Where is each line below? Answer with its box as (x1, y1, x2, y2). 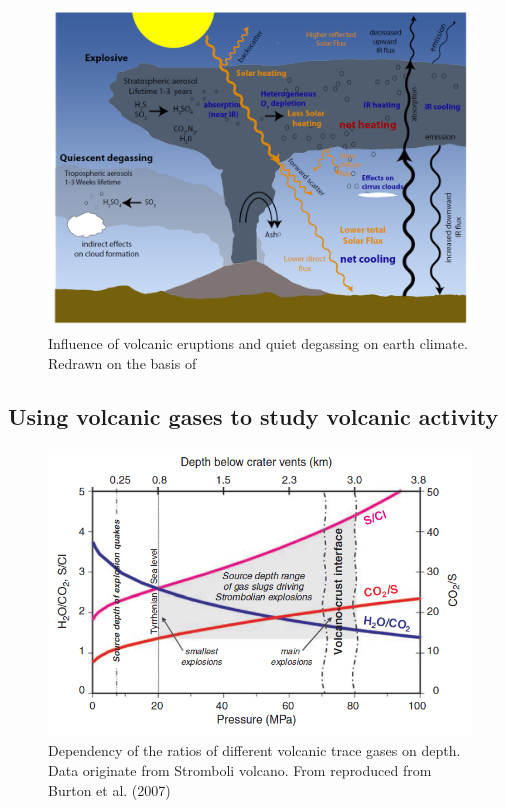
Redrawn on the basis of (48, 352, 197, 373)
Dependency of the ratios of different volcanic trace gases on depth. (48, 740, 461, 761)
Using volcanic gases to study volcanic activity (8, 401, 499, 432)
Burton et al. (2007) (48, 779, 171, 800)
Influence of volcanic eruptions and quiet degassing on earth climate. (48, 332, 468, 353)
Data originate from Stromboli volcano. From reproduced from (48, 760, 432, 781)
